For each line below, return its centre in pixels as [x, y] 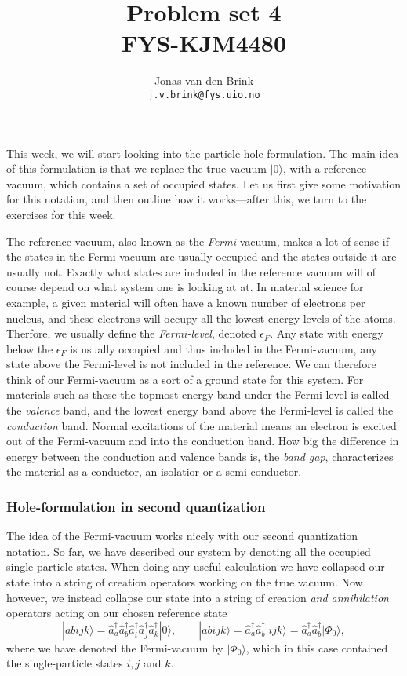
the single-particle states [65, 663]
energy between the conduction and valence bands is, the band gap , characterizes [200, 456]
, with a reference [325, 168]
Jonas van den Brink [204, 80]
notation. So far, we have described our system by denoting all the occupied [189, 551]
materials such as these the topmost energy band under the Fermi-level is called [198, 395]
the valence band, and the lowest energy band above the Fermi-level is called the [200, 410]
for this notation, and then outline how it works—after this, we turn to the [187, 199]
